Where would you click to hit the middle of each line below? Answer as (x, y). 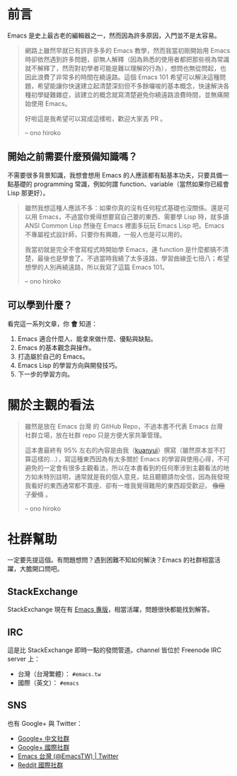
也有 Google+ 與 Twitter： (45, 723)
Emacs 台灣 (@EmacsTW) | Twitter (68, 756)
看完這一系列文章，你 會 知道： (52, 323)
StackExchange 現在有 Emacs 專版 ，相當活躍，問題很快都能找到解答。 (110, 610)
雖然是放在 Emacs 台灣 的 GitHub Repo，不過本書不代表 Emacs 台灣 (123, 426)
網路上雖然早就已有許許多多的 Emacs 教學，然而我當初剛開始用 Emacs (127, 50)
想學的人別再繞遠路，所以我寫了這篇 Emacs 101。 (96, 267)
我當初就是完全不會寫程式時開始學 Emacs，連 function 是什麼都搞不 (123, 249)
